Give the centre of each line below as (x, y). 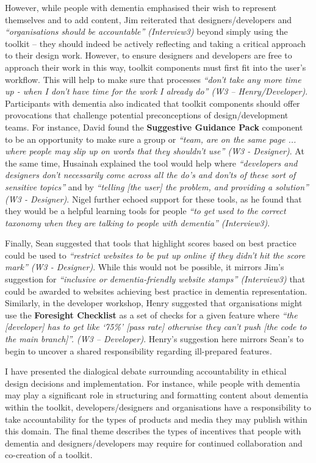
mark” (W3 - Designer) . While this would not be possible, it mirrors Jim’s (145, 267)
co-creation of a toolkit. (49, 455)
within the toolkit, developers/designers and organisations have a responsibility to (158, 407)
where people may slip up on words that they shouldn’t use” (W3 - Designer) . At (155, 151)
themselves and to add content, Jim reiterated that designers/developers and (149, 19)
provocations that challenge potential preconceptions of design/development (147, 115)
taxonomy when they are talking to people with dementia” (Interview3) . (138, 222)
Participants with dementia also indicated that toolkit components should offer (153, 103)
